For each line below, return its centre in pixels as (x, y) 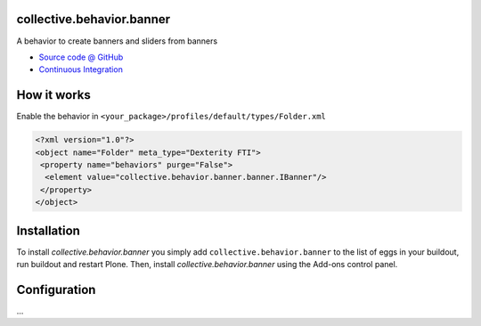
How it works (53, 95)
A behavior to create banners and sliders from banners (117, 41)
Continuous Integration (81, 69)
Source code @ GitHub (81, 57)
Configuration (56, 289)
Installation (48, 230)
